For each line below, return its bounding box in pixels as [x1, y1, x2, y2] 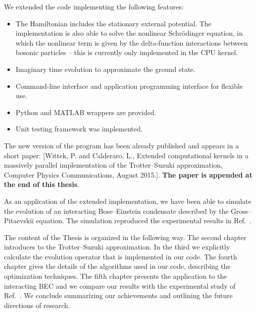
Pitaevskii [4, 215, 34, 226]
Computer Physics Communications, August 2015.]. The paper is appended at [4, 169, 253, 180]
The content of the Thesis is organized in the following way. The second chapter [4, 232, 247, 242]
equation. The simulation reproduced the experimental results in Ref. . [36, 215, 252, 226]
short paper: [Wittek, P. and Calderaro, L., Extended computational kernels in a [4, 150, 249, 160]
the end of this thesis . [4, 179, 79, 189]
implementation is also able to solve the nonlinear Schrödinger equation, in [15, 28, 243, 38]
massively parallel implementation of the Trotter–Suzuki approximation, [4, 160, 223, 170]
